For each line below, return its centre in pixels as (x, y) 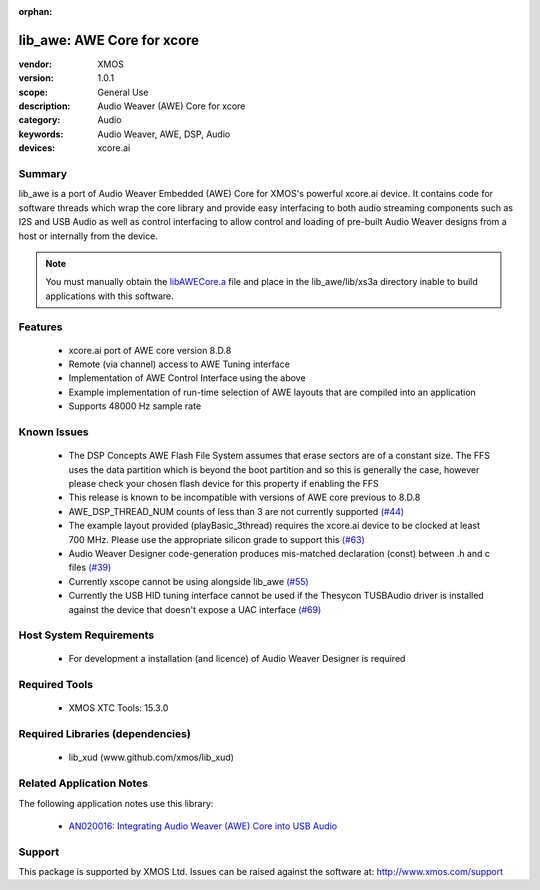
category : (39, 120)
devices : (37, 148)
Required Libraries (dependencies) (105, 734)
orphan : (35, 11)
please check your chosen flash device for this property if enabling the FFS (223, 483)
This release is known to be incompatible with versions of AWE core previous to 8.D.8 (244, 497)
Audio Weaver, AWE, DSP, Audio (164, 134)
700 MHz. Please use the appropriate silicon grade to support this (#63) (216, 539)
